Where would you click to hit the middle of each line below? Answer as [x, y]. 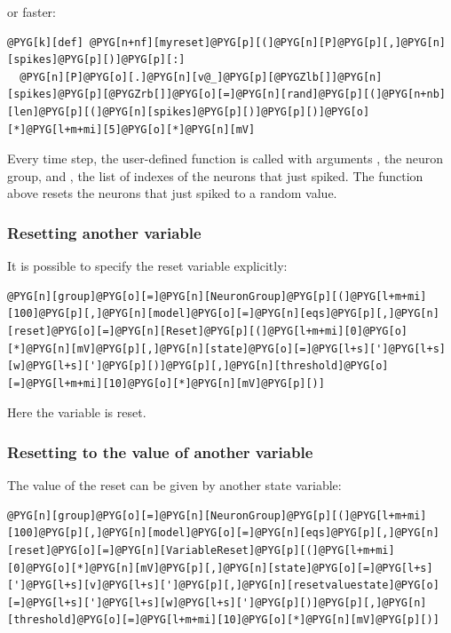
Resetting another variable [104, 232]
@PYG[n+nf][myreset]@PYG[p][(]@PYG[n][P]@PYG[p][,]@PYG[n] [268, 42]
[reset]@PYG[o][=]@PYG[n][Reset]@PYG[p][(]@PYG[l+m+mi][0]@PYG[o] [208, 331]
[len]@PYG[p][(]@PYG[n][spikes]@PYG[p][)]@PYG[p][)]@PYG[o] [189, 111]
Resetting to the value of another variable [160, 451]
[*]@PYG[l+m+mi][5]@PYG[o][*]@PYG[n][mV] [131, 129]
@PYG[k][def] [45, 42]
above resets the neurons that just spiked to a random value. [172, 193]
